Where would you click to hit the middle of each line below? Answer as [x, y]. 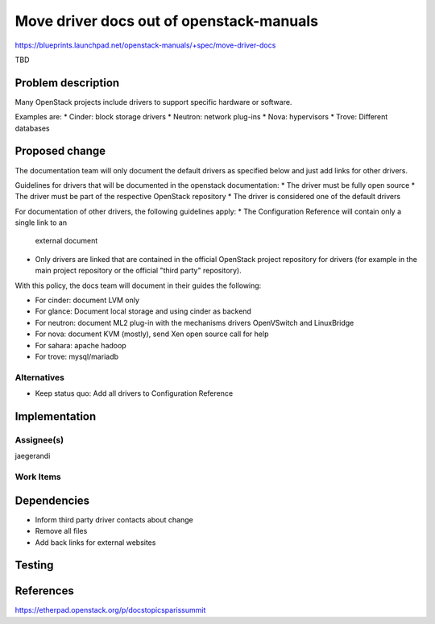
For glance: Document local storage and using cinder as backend [143, 311]
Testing [34, 566]
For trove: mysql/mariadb [77, 356]
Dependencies [52, 500]
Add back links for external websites [95, 542]
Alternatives [39, 377]
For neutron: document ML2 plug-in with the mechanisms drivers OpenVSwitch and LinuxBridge [195, 322]
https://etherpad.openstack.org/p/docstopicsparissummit [110, 610]
